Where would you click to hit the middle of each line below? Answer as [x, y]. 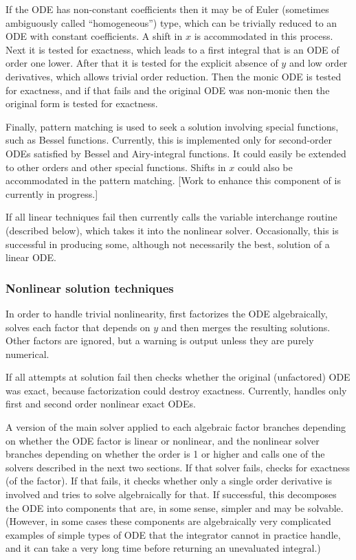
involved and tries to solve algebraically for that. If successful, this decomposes [171, 494]
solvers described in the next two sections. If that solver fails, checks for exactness [178, 467]
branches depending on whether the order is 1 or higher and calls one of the [165, 454]
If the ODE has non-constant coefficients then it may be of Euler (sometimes [167, 9]
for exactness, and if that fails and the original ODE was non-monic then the [168, 90]
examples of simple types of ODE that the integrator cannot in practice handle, [173, 534]
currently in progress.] [52, 193]
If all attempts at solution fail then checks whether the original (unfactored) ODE [178, 377]
